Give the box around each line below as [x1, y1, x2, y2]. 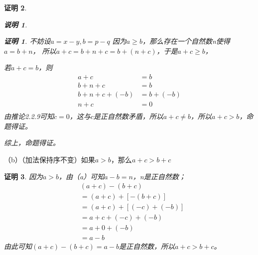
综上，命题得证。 [4, 137, 60, 148]
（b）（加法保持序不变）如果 [4, 154, 95, 164]
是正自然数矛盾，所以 [93, 111, 163, 122]
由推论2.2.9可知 [4, 111, 54, 122]
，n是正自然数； [132, 171, 186, 181]
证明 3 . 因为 [4, 171, 43, 181]
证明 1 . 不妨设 [4, 36, 51, 46]
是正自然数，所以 [119, 241, 175, 252]
